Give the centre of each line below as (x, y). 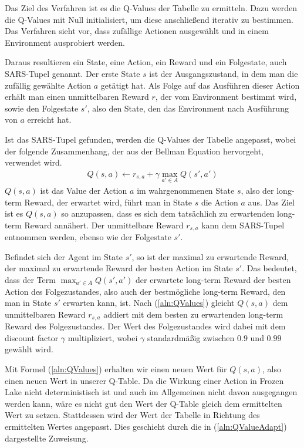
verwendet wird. (33, 162)
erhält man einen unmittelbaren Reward (77, 97)
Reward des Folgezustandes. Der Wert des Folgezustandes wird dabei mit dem (145, 326)
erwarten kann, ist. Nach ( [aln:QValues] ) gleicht (149, 303)
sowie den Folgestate (42, 108)
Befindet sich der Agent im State (64, 256)
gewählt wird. (29, 349)
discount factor (32, 337)
